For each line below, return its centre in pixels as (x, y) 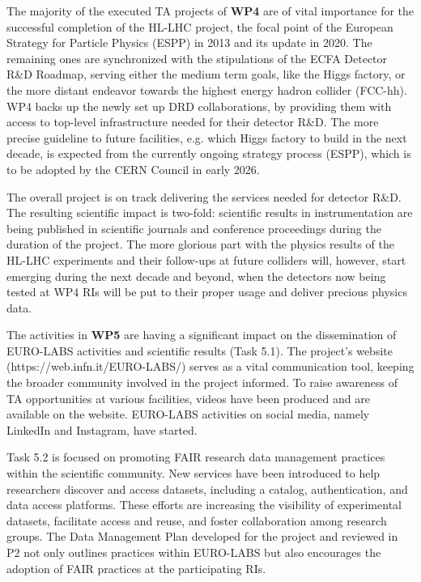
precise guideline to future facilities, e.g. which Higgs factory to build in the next (207, 137)
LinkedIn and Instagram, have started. (102, 429)
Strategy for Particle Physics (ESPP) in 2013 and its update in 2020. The (189, 42)
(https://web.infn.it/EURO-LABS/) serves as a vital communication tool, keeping (210, 366)
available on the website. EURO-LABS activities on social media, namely (188, 414)
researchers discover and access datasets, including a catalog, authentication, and (207, 489)
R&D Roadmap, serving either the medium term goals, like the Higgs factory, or (206, 74)
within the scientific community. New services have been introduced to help (193, 473)
